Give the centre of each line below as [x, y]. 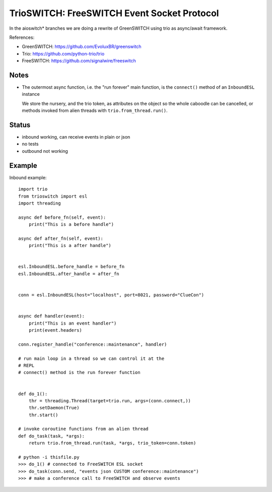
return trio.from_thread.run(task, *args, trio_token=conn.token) [112, 443]
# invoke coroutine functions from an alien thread [83, 429]
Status [20, 125]
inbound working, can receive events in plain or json [76, 137]
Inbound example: [28, 177]
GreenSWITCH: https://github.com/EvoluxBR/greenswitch [82, 47]
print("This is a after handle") [70, 245]
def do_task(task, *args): [52, 436]
